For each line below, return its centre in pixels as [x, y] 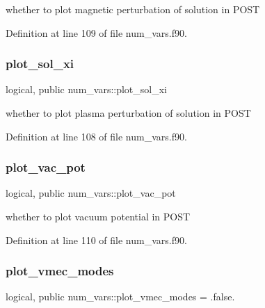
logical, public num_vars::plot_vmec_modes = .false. [120, 297]
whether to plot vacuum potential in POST [98, 216]
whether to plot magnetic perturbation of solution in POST [133, 9]
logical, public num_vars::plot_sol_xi [87, 89]
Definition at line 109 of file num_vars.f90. [96, 32]
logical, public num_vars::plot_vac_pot [91, 193]
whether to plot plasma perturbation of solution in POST [128, 113]
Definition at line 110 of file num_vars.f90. [96, 240]
